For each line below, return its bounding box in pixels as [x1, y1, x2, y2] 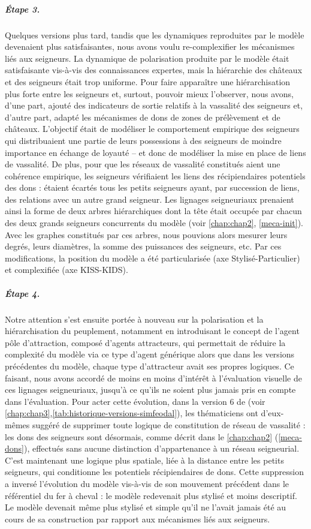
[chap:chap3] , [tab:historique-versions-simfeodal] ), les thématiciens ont [5, 407, 258, 419]
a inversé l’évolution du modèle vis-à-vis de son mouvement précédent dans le [5, 477, 289, 489]
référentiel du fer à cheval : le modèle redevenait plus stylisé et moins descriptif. [5, 489, 297, 501]
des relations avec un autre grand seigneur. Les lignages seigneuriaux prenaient [5, 193, 294, 205]
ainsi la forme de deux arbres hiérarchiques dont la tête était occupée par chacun [5, 205, 302, 217]
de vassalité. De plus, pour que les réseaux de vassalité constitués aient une [5, 158, 280, 170]
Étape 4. [5, 287, 40, 299]
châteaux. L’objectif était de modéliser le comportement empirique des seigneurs [5, 122, 300, 135]
